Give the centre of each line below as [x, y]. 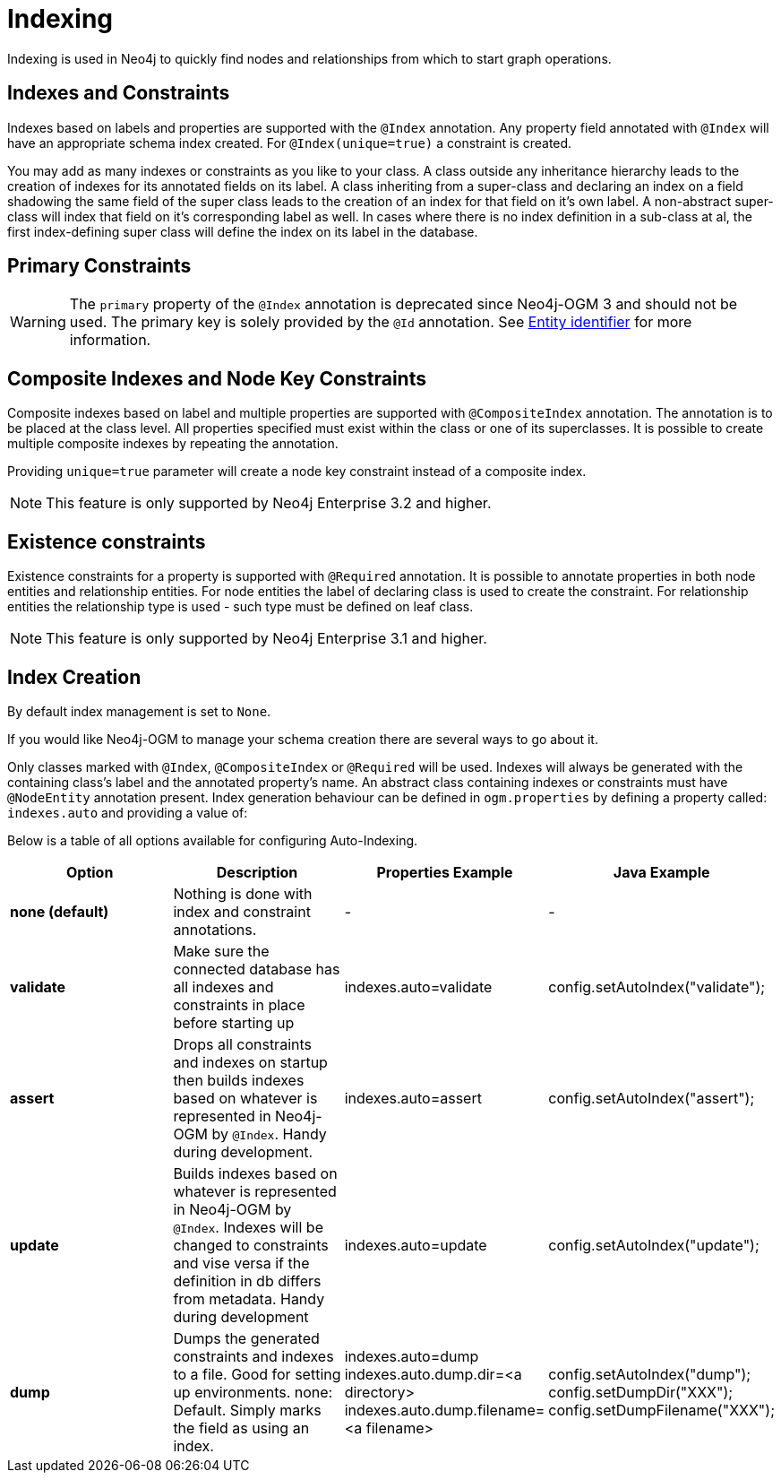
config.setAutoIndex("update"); [654, 1245]
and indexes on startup [250, 1062]
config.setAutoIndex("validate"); [657, 987]
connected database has [257, 969]
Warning [38, 322]
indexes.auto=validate [418, 987]
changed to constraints [251, 1245]
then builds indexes [239, 1080]
